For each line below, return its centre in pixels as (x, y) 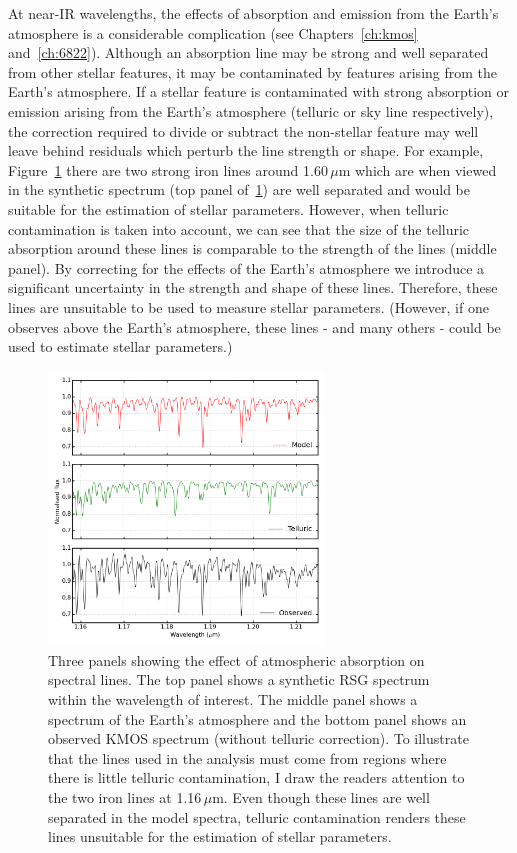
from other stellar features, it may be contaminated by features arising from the (253, 71)
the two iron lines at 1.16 (125, 797)
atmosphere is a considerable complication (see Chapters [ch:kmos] (213, 32)
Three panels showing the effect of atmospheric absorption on (236, 659)
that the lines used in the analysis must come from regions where (247, 757)
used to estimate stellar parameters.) (120, 346)
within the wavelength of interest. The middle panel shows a (233, 699)
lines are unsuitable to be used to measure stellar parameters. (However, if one (248, 306)
